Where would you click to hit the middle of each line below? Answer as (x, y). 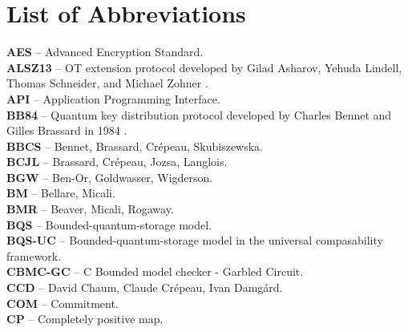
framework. (34, 255)
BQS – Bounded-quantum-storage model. (109, 224)
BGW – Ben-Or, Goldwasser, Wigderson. (110, 177)
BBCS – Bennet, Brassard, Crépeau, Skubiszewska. (135, 146)
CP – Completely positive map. (85, 319)
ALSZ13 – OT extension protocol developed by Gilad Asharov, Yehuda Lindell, (204, 67)
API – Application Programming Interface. (113, 98)
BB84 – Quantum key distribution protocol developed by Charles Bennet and (199, 114)
